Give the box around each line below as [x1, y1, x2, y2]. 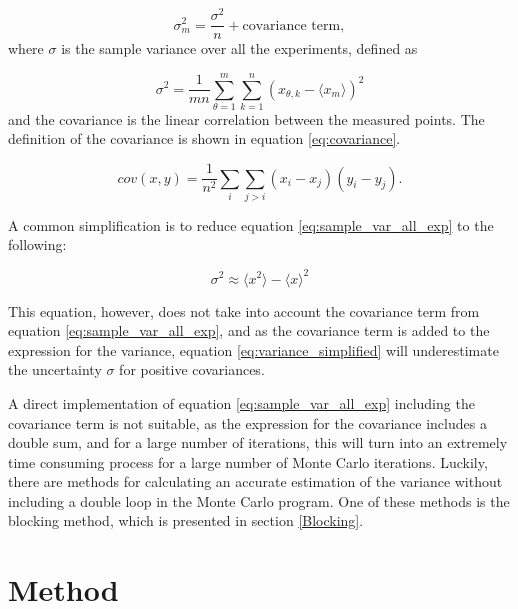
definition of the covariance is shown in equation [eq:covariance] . [8, 128, 401, 149]
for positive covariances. [119, 359, 265, 380]
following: [8, 234, 67, 255]
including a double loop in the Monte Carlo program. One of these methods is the [8, 490, 510, 511]
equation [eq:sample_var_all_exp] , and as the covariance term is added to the [8, 320, 490, 341]
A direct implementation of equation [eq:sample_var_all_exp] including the [8, 392, 475, 413]
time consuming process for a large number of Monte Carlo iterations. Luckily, [8, 451, 488, 472]
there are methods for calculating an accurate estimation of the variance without [8, 471, 503, 492]
